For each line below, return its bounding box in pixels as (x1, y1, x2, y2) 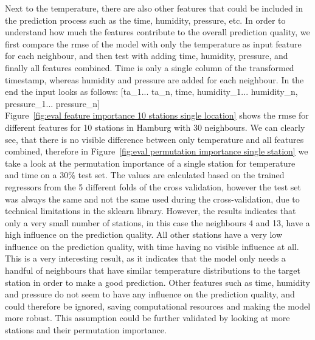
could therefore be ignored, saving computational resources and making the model (5, 299, 311, 312)
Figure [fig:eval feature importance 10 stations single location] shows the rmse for (5, 109, 309, 122)
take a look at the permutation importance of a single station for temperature (5, 156, 296, 169)
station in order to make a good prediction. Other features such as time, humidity (5, 276, 310, 288)
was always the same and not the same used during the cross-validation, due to (5, 192, 300, 205)
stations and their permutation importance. (5, 324, 167, 336)
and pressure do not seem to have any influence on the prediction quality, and (5, 288, 295, 300)
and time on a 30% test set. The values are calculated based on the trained (5, 168, 285, 181)
